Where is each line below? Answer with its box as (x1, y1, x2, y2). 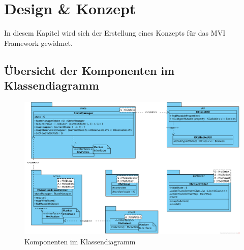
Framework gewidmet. (4, 37, 73, 48)
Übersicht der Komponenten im (4, 62, 175, 78)
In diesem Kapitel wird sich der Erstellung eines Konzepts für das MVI (4, 27, 226, 38)
